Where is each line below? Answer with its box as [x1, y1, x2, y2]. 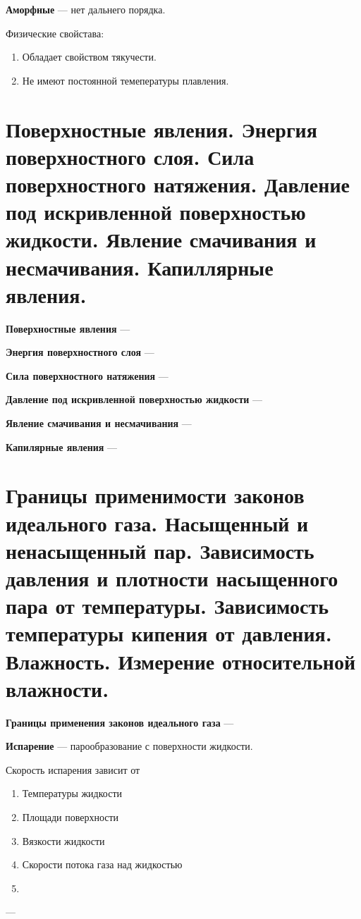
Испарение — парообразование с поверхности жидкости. [6, 739, 253, 753]
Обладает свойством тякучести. [22, 49, 157, 64]
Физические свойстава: [6, 25, 104, 40]
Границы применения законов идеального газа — [6, 715, 234, 729]
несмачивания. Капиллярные [6, 252, 274, 281]
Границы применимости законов [6, 481, 305, 510]
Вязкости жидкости [22, 833, 105, 848]
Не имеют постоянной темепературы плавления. [22, 73, 229, 87]
